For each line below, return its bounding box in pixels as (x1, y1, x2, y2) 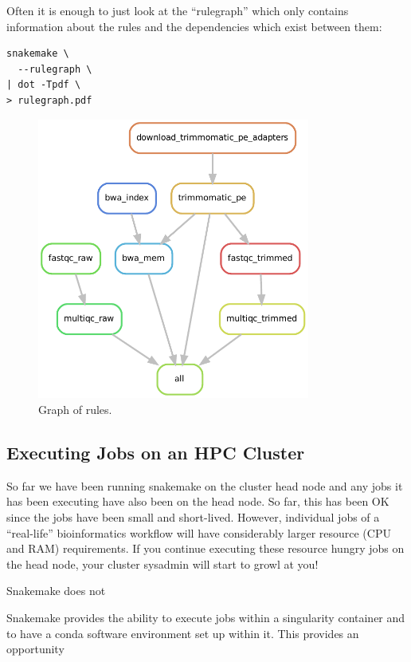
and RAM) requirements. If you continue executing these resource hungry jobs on (6, 540, 405, 557)
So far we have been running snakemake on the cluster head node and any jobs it (6, 477, 403, 494)
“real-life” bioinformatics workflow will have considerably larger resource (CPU (6, 524, 391, 541)
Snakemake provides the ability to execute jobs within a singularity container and (6, 609, 405, 625)
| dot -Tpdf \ (6, 79, 81, 91)
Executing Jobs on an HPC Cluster (6, 439, 305, 464)
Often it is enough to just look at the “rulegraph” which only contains (6, 2, 349, 18)
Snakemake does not (6, 582, 106, 599)
